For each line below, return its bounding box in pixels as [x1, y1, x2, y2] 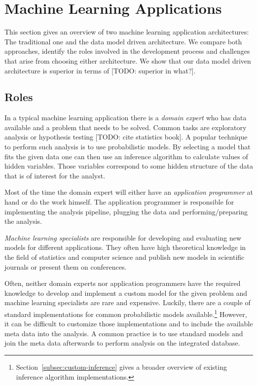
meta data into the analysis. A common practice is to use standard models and [4, 328, 243, 338]
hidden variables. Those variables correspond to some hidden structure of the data [4, 161, 253, 171]
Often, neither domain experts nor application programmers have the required [4, 278, 241, 288]
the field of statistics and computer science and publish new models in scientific [4, 252, 245, 262]
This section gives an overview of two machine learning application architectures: [4, 27, 249, 37]
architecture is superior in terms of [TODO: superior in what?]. [4, 65, 196, 75]
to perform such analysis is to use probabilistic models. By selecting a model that [4, 141, 251, 152]
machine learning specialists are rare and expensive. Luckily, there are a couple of [4, 297, 251, 308]
